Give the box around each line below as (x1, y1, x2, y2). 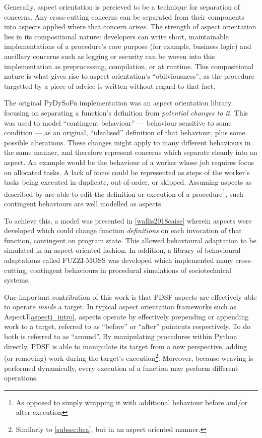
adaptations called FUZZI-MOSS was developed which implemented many (4, 254, 233, 265)
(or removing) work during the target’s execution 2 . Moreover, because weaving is (4, 351, 253, 363)
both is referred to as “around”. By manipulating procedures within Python (4, 331, 237, 342)
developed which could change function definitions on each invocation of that (4, 225, 242, 236)
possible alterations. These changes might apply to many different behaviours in (4, 137, 251, 147)
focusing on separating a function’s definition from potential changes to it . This (4, 107, 248, 118)
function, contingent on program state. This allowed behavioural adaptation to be (4, 235, 256, 245)
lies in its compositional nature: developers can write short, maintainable (4, 31, 229, 41)
